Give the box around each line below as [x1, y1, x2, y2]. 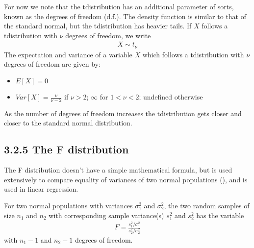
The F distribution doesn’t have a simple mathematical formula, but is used [4, 165, 232, 175]
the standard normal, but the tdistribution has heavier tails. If [4, 21, 192, 31]
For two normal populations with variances [4, 200, 133, 211]
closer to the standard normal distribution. [4, 118, 132, 128]
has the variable [196, 210, 244, 220]
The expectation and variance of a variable [4, 49, 132, 59]
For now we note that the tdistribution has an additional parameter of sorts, [4, 1, 234, 11]
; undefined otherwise [139, 92, 203, 102]
